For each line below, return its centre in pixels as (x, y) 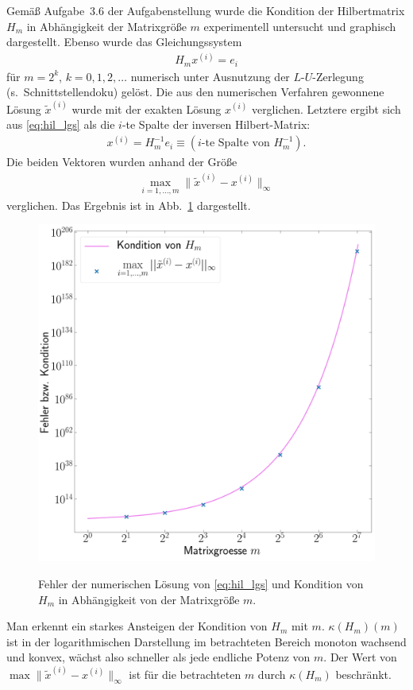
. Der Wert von (360, 657)
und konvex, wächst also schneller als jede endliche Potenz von (158, 657)
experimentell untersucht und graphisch (300, 26)
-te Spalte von (235, 143)
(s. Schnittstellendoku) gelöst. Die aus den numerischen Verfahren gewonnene (195, 92)
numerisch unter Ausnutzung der (210, 76)
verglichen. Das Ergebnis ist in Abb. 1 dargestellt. (129, 205)
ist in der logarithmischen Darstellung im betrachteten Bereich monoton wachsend (206, 641)
